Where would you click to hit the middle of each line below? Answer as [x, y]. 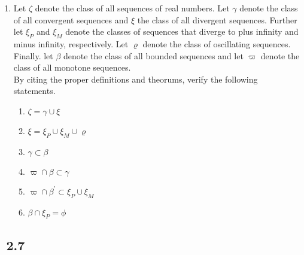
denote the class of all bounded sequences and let [153, 55]
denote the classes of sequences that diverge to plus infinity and [182, 31]
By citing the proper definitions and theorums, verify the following [136, 79]
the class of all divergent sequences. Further [217, 19]
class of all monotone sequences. [72, 67]
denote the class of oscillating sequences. [217, 43]
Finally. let [33, 55]
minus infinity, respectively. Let [71, 43]
